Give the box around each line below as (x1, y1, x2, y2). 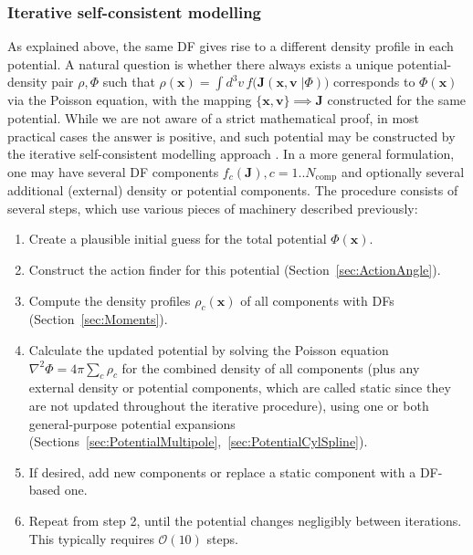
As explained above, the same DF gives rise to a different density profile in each (7, 37, 454, 56)
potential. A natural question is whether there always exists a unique (7, 54, 394, 73)
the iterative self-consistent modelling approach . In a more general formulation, (7, 144, 455, 163)
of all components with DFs (240, 290, 394, 309)
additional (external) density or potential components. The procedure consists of (7, 181, 458, 200)
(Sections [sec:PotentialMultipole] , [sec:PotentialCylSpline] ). (28, 432, 368, 451)
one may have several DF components (7, 162, 219, 181)
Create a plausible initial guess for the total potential (28, 229, 327, 248)
